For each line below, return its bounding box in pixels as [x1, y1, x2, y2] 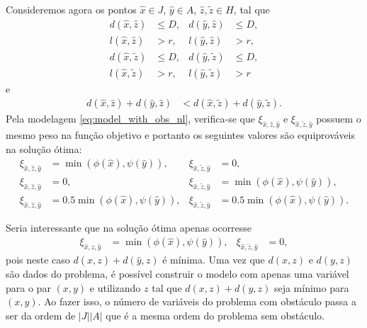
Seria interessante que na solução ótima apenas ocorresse [6, 220, 252, 234]
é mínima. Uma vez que [162, 252, 265, 267]
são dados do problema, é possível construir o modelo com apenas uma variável [6, 266, 349, 281]
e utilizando [89, 280, 141, 295]
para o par [6, 280, 51, 295]
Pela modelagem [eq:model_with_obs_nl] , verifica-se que [6, 111, 255, 126]
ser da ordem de [6, 308, 76, 323]
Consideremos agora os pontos [6, 2, 137, 16]
